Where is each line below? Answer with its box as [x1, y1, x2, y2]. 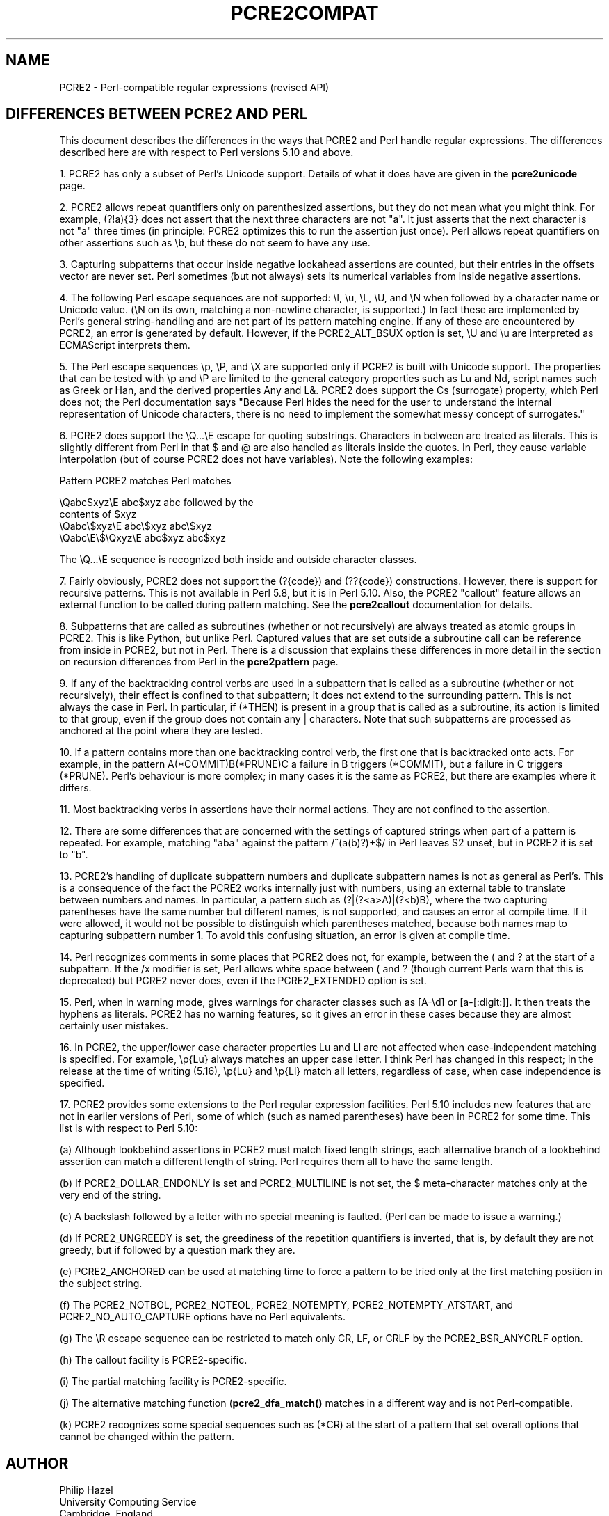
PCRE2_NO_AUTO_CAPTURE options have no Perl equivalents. [59, 1311, 346, 1323]
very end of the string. [59, 1189, 161, 1201]
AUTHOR [6, 1454, 69, 1472]
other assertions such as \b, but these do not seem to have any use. [59, 237, 371, 249]
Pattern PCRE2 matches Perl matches [59, 475, 232, 487]
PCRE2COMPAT [230, 1, 379, 25]
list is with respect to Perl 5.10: [59, 1122, 198, 1135]
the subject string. [59, 1277, 143, 1290]
